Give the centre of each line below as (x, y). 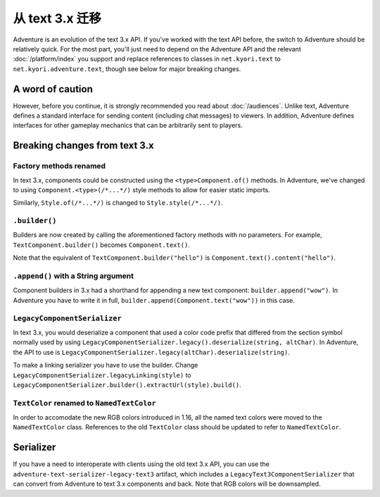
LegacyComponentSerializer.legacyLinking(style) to (102, 375)
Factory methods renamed (59, 166)
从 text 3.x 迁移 (57, 18)
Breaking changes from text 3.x (83, 145)
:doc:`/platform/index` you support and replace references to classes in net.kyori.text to (147, 59)
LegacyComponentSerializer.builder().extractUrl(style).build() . (127, 384)
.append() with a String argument (73, 276)
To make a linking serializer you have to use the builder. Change (106, 365)
